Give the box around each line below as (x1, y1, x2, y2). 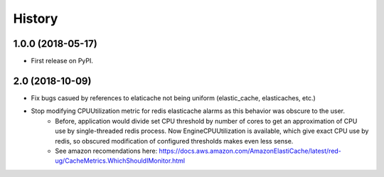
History (13, 11, 58, 26)
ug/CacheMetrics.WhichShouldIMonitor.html (55, 156, 185, 165)
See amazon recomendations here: (55, 146, 158, 155)
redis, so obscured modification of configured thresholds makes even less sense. (55, 136, 294, 145)
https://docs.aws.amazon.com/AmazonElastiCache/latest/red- (159, 146, 341, 155)
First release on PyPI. (31, 57, 94, 65)
